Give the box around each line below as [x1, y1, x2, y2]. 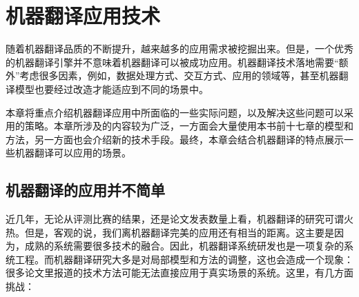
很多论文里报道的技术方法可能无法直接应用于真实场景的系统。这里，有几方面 [6, 265, 353, 280]
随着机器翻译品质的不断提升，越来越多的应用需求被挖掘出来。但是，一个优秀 [6, 41, 353, 56]
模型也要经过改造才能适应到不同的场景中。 [14, 81, 208, 96]
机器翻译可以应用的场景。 [14, 145, 131, 160]
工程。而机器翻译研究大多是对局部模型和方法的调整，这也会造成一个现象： [14, 252, 353, 266]
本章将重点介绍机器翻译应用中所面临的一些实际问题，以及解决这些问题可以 [6, 105, 344, 119]
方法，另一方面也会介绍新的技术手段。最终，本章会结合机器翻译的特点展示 [6, 132, 344, 146]
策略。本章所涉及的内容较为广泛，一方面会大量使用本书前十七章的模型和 [24, 119, 353, 133]
